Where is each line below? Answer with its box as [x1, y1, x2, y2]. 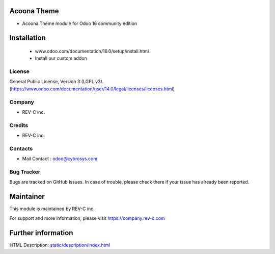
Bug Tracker [9, 168, 41, 175]
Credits [9, 121, 28, 129]
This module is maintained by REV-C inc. [9, 206, 95, 212]
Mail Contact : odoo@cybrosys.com [22, 156, 98, 162]
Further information [9, 228, 73, 237]
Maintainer [9, 192, 45, 201]
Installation [9, 34, 46, 42]
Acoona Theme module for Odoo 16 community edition [22, 20, 137, 27]
